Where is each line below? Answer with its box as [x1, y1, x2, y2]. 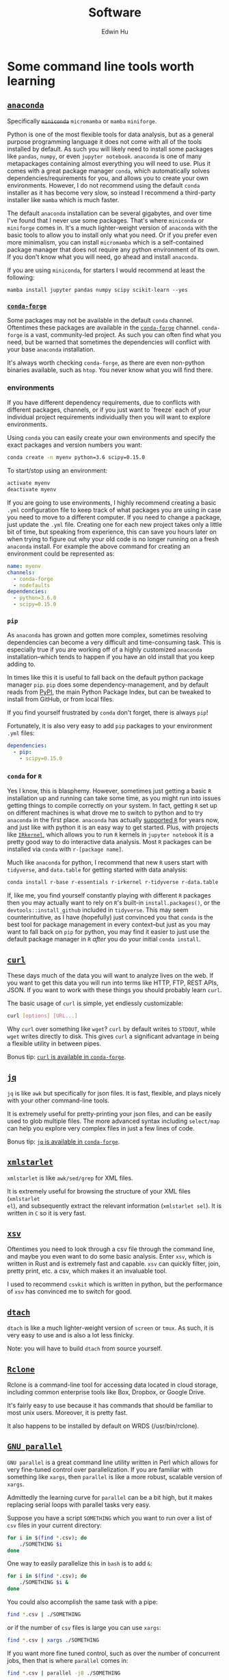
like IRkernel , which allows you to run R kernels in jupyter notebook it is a [7, 830, 214, 839]
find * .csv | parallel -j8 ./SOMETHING [7, 1670, 121, 1677]
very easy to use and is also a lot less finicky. [7, 1331, 135, 1339]
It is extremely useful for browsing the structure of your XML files [7, 1187, 191, 1195]
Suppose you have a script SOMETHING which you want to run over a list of [7, 1514, 212, 1522]
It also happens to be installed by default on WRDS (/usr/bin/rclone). [7, 1422, 200, 1430]
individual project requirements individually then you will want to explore [7, 413, 211, 421]
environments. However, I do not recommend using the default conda [7, 181, 200, 189]
